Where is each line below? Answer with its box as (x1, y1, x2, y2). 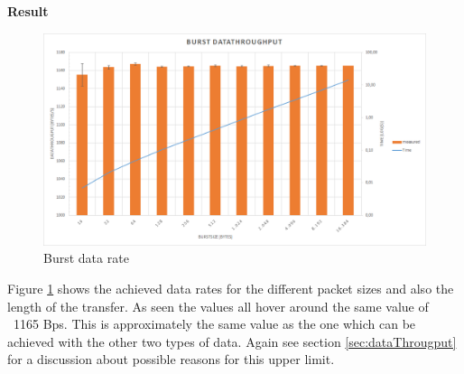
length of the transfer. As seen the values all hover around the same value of (7, 296, 429, 315)
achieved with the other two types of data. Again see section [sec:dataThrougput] (7, 332, 457, 351)
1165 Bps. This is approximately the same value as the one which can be (13, 314, 416, 333)
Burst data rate (43, 248, 129, 267)
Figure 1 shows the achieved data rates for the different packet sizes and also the (7, 278, 454, 297)
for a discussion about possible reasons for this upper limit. (7, 350, 335, 369)
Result (7, 2, 49, 20)
